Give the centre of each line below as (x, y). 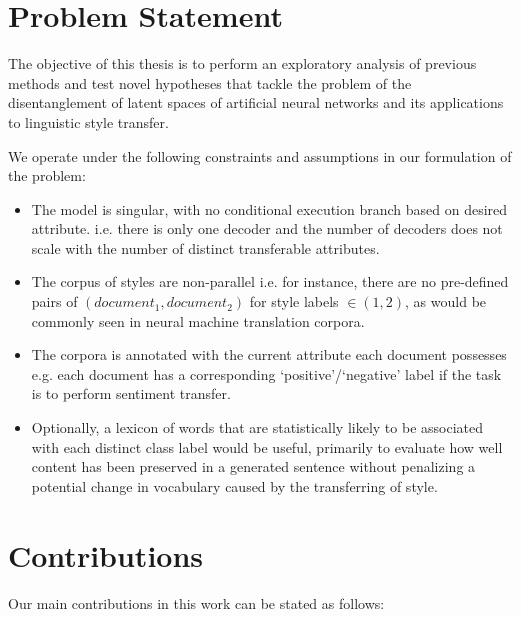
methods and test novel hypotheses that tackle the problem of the (210, 82)
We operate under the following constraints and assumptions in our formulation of (260, 155)
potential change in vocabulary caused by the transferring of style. (234, 485)
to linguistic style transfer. (88, 121)
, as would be (446, 301)
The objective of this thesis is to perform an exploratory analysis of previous (242, 63)
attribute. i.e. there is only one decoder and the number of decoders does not (267, 228)
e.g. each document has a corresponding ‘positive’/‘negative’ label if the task (266, 373)
